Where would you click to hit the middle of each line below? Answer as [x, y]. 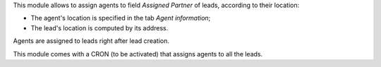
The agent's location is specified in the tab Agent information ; [121, 18]
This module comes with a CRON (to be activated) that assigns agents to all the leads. [138, 54]
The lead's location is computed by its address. [99, 28]
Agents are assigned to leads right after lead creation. [91, 41]
